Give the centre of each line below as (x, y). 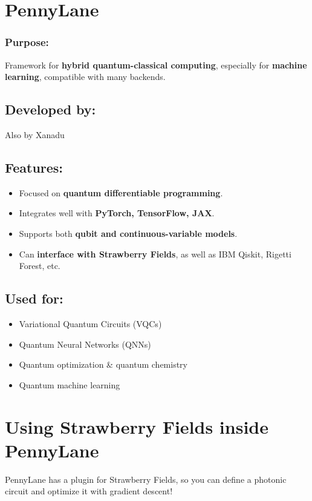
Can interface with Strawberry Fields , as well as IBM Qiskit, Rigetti (155, 254)
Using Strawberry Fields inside (137, 426)
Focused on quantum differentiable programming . (121, 192)
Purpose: (27, 42)
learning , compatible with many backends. (85, 77)
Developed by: (50, 109)
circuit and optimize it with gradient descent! (89, 491)
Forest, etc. (40, 266)
